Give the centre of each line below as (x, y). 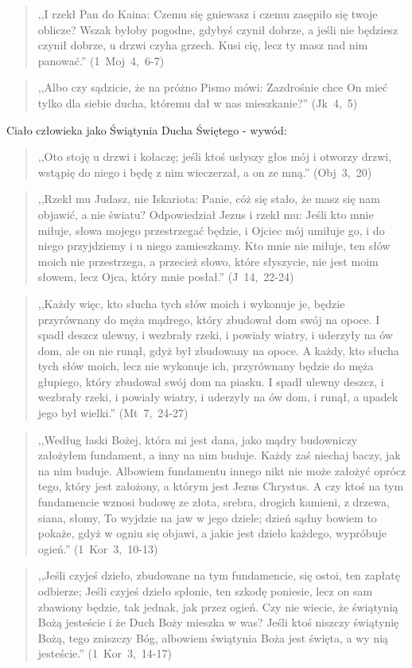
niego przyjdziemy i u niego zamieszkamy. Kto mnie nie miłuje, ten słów (214, 246)
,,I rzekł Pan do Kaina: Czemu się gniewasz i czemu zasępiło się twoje (208, 14)
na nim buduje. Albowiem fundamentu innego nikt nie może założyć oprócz (222, 470)
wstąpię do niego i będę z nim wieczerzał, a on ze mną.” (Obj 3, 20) (205, 172)
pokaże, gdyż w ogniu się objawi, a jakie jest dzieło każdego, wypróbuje (212, 533)
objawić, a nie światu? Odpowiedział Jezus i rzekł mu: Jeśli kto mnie (206, 214)
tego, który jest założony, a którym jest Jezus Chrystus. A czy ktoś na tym (221, 486)
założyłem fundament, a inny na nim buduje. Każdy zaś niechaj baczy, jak (219, 455)
